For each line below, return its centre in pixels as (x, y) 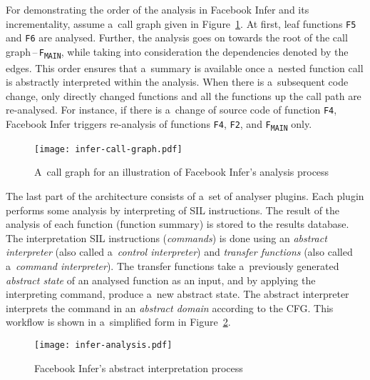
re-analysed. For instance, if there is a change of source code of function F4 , (171, 110)
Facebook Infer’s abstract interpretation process (139, 367)
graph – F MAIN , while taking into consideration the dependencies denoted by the (177, 52)
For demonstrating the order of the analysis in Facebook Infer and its (158, 9)
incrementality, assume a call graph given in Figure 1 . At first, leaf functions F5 (181, 23)
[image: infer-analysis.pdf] (103, 345)
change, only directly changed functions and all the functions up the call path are (184, 95)
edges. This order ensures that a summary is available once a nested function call (185, 67)
